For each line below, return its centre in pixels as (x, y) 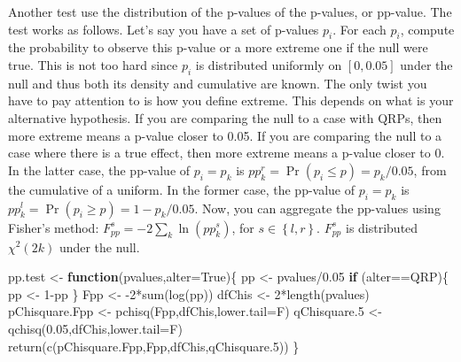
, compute (427, 29)
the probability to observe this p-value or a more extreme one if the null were (218, 47)
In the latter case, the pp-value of (99, 169)
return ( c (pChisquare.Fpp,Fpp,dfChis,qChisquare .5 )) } (154, 346)
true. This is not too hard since (93, 64)
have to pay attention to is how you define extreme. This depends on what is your (231, 100)
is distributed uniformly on (269, 64)
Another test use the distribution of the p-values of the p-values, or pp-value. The (230, 12)
